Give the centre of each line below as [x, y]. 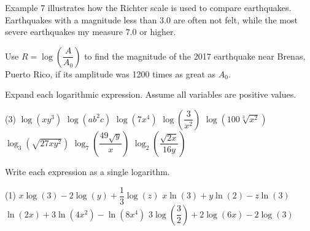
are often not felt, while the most [235, 19]
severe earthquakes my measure [64, 32]
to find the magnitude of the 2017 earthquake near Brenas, [195, 56]
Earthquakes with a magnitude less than [81, 19]
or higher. [158, 32]
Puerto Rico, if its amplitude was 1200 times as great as [110, 73]
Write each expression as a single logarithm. [87, 171]
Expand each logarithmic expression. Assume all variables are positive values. [151, 94]
